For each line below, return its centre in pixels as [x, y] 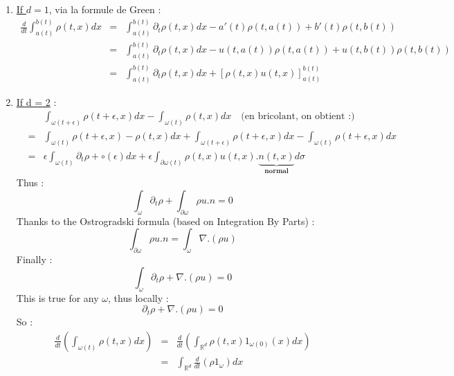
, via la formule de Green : [105, 9]
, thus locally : [138, 297]
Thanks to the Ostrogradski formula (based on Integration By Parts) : [165, 221]
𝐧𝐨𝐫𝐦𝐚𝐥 [276, 171]
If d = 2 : [36, 101]
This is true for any [57, 297]
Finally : [34, 259]
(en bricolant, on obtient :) [298, 117]
